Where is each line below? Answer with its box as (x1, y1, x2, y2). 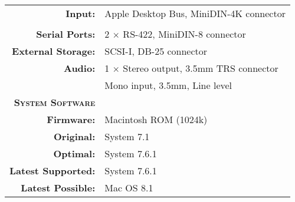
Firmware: (47, 112, 96, 126)
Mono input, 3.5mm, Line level (104, 78, 232, 92)
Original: (54, 130, 96, 143)
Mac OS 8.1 (104, 181, 153, 194)
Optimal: (53, 147, 96, 160)
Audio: (64, 61, 96, 75)
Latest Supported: (9, 164, 96, 177)
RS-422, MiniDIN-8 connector (123, 27, 246, 41)
